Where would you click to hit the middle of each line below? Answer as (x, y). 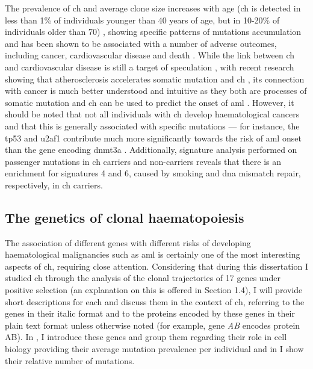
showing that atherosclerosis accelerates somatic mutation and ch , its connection (155, 79)
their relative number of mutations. (70, 360)
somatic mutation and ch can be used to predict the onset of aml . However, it (150, 102)
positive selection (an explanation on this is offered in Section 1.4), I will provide (154, 290)
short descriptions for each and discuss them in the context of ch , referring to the (155, 301)
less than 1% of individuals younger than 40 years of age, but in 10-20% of (142, 20)
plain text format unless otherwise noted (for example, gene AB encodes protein (153, 325)
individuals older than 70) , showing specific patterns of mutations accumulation (153, 32)
